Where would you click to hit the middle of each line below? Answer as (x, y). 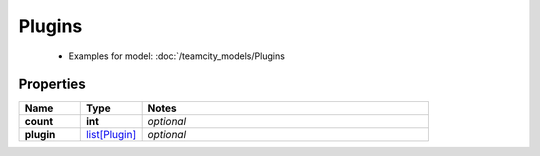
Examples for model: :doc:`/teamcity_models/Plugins (176, 56)
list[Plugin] (111, 135)
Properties (52, 84)
